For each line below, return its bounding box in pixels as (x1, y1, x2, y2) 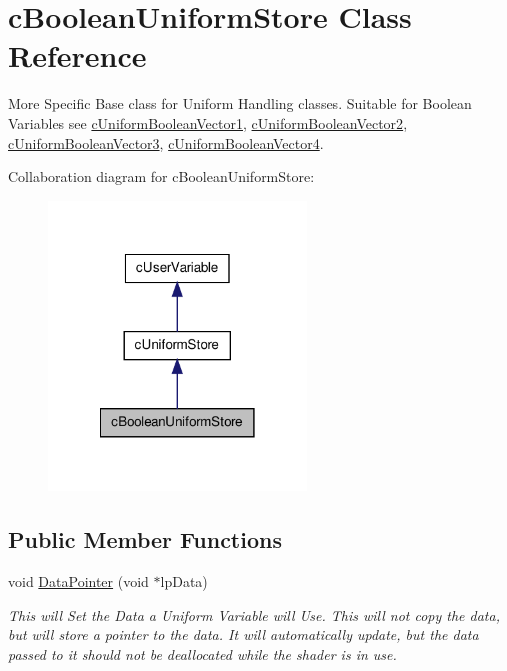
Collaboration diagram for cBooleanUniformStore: (8, 166, 315, 187)
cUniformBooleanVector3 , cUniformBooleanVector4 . (8, 132, 324, 153)
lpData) (160, 571, 208, 592)
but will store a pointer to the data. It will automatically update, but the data (8, 624, 479, 645)
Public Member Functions (8, 524, 282, 555)
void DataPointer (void (8, 571, 149, 592)
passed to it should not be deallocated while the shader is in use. (8, 643, 397, 664)
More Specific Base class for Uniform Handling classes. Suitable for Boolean (8, 93, 472, 114)
